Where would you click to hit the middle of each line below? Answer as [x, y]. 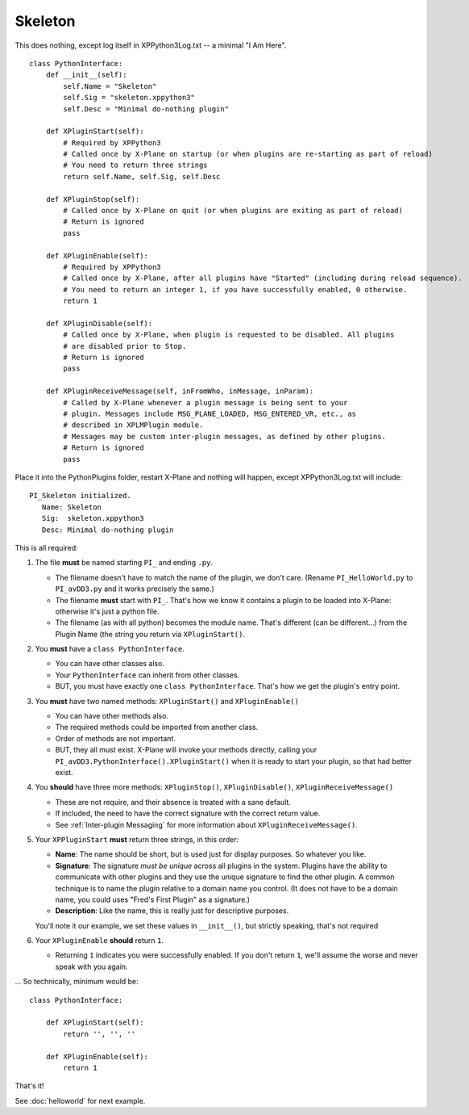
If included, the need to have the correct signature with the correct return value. [188, 813]
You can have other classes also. [110, 664]
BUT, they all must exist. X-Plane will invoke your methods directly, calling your [186, 750]
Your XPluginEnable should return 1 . [100, 941]
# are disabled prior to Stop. [125, 346]
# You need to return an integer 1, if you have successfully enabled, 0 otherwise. [235, 289]
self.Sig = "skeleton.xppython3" [129, 98]
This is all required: [46, 547]
